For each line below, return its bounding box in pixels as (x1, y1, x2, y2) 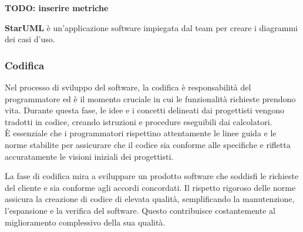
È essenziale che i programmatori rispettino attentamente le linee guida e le (5, 127, 277, 139)
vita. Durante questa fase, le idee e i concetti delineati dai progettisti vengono (5, 104, 285, 116)
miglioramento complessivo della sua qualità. (5, 216, 166, 228)
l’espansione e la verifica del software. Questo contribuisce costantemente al (5, 204, 275, 216)
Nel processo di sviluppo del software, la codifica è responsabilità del (5, 81, 251, 93)
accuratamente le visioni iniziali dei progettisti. (5, 150, 174, 162)
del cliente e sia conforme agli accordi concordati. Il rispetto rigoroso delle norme (5, 181, 296, 193)
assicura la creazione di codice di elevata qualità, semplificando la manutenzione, (5, 193, 295, 205)
